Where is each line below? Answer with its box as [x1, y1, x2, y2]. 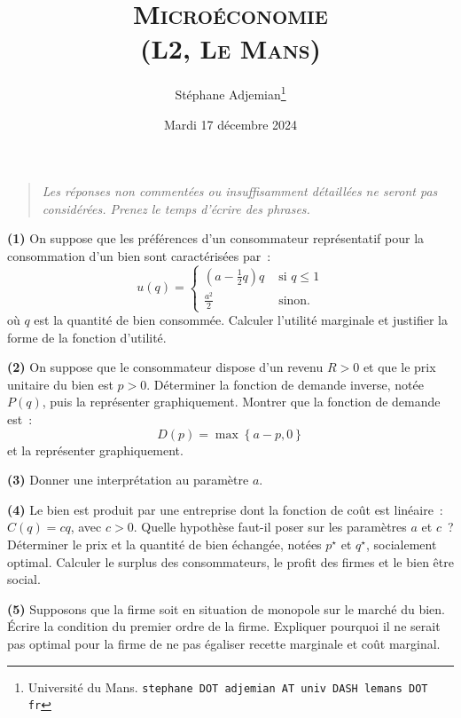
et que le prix [363, 358, 436, 376]
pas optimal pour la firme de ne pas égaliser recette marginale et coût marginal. [7, 634, 441, 652]
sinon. [278, 294, 311, 307]
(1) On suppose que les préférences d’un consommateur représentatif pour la [7, 229, 425, 248]
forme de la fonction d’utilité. [7, 327, 167, 346]
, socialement [365, 534, 437, 553]
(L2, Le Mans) [139, 30, 322, 67]
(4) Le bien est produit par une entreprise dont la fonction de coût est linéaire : [7, 500, 443, 518]
